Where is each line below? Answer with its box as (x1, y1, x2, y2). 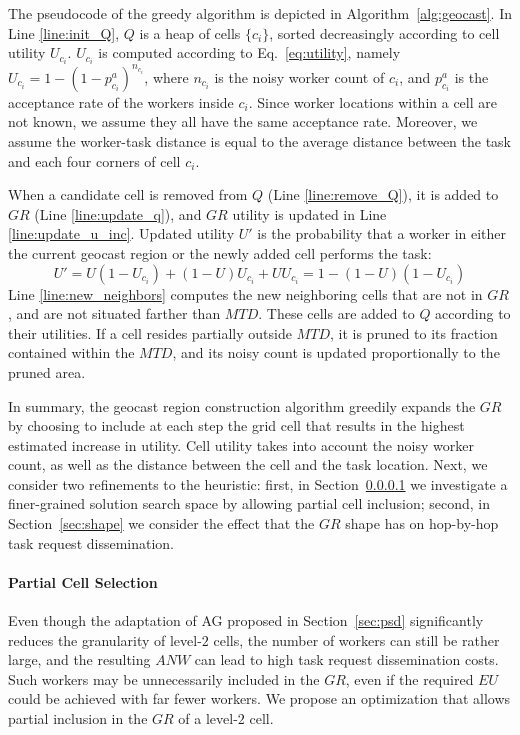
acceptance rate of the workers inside (8, 91, 234, 112)
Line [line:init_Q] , (8, 22, 120, 43)
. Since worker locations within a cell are (248, 91, 497, 112)
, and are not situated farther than (8, 303, 221, 324)
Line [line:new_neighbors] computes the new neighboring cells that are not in (8, 283, 483, 304)
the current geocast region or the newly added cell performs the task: (8, 242, 432, 263)
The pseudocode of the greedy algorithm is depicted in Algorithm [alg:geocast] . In (8, 3, 512, 23)
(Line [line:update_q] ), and (34, 203, 202, 224)
